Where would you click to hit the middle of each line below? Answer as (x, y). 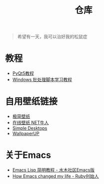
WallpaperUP (26, 134)
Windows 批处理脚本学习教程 (42, 80)
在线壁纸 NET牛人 (30, 123)
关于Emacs (28, 155)
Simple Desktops (30, 128)
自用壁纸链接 (32, 101)
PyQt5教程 (23, 73)
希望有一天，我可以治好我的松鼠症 (52, 37)
